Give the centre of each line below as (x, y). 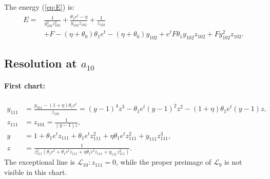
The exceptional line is (40, 162)
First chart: (25, 86)
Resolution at (41, 63)
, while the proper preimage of (164, 162)
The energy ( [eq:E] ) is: (40, 7)
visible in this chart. (36, 172)
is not (233, 162)
